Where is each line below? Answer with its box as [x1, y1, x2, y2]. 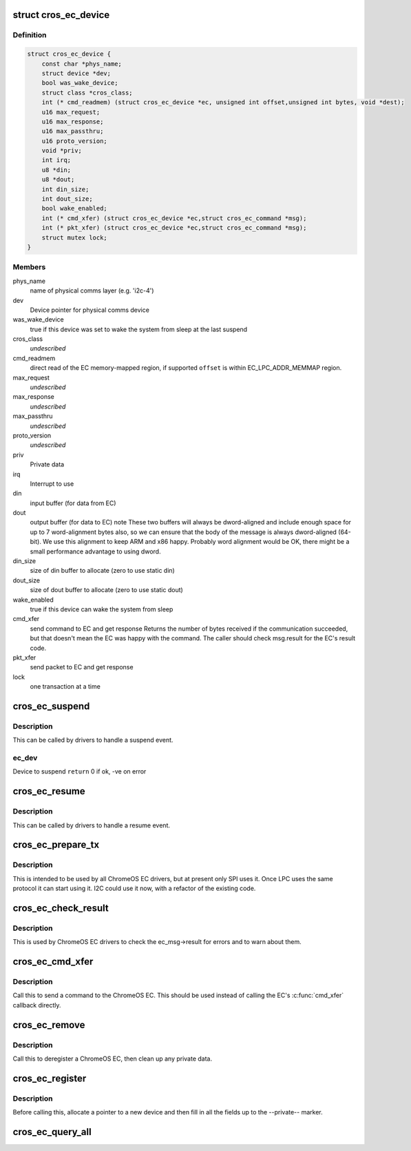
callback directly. [12, 1001, 61, 1009]
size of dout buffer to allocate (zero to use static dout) [30, 586, 184, 594]
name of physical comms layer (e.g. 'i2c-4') [30, 286, 154, 295]
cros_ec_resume [12, 785, 85, 797]
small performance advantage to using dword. [30, 547, 161, 555]
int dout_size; [41, 195, 93, 203]
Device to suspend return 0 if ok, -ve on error [12, 767, 147, 776]
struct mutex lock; [41, 233, 108, 242]
